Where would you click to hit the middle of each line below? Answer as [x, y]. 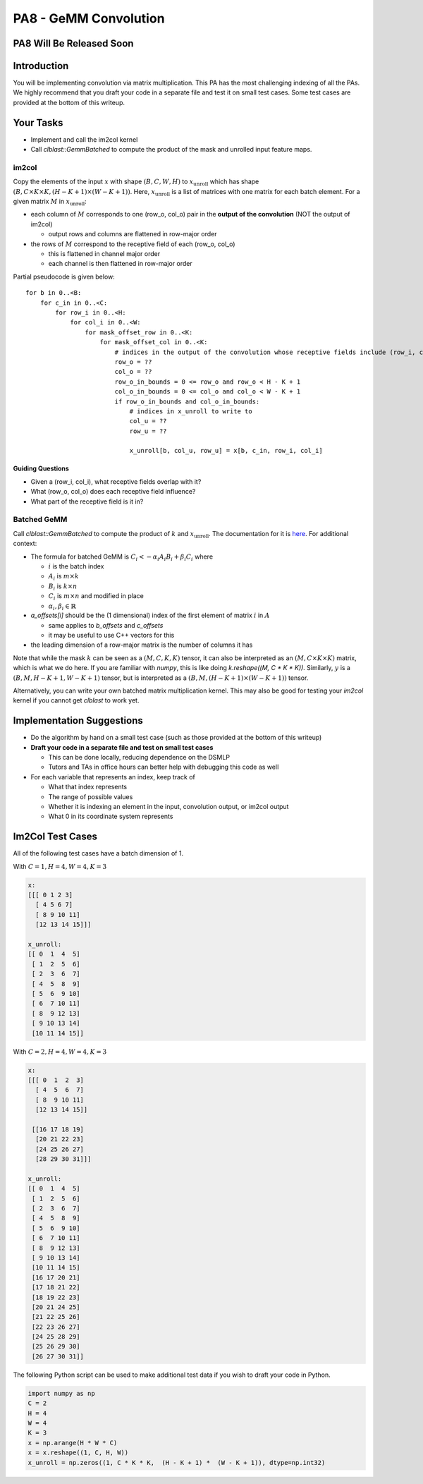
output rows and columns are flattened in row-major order [133, 234]
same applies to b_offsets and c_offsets [106, 625]
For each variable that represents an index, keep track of [113, 777]
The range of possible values [91, 796]
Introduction [41, 66]
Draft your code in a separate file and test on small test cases [122, 747]
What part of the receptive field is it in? [87, 501]
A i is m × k [63, 577]
